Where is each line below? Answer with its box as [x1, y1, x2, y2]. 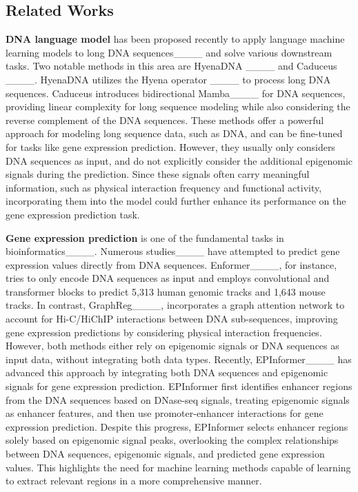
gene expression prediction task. [6, 207, 140, 221]
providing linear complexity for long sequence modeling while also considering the [6, 99, 350, 114]
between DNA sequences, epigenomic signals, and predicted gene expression [6, 447, 325, 461]
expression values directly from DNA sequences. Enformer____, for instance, [6, 257, 337, 271]
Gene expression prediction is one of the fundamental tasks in [6, 230, 284, 245]
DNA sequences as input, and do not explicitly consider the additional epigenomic [6, 153, 353, 167]
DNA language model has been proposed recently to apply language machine [6, 32, 345, 46]
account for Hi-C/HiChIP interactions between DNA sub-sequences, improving [6, 311, 338, 326]
